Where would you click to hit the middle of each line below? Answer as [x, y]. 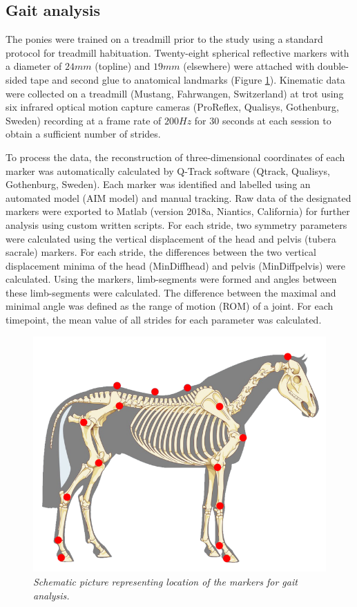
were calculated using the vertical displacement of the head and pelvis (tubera [171, 238]
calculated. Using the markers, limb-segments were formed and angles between [171, 279]
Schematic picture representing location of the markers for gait [165, 581]
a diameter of [34, 66]
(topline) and [123, 66]
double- [333, 66]
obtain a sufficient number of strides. [83, 134]
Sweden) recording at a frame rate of [84, 120]
